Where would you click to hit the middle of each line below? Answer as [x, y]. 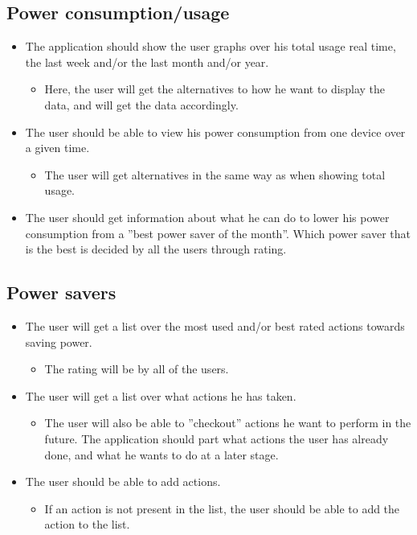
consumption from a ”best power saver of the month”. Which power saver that [218, 233]
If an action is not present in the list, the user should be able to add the [222, 508]
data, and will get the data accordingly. [141, 104]
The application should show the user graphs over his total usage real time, [211, 46]
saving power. [59, 342]
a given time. [57, 148]
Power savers [61, 292]
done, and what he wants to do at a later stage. [161, 454]
